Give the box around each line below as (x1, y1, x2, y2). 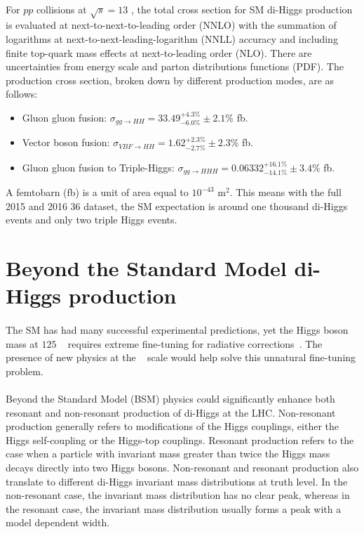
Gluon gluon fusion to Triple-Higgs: (22, 159, 175, 174)
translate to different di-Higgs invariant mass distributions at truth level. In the (6, 474, 348, 488)
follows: (6, 86, 38, 101)
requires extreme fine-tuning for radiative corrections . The (67, 336, 323, 351)
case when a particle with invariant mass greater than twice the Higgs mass (6, 446, 330, 461)
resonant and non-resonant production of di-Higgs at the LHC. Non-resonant (6, 405, 336, 419)
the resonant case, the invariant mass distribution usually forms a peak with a (6, 501, 342, 516)
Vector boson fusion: (22, 135, 110, 150)
